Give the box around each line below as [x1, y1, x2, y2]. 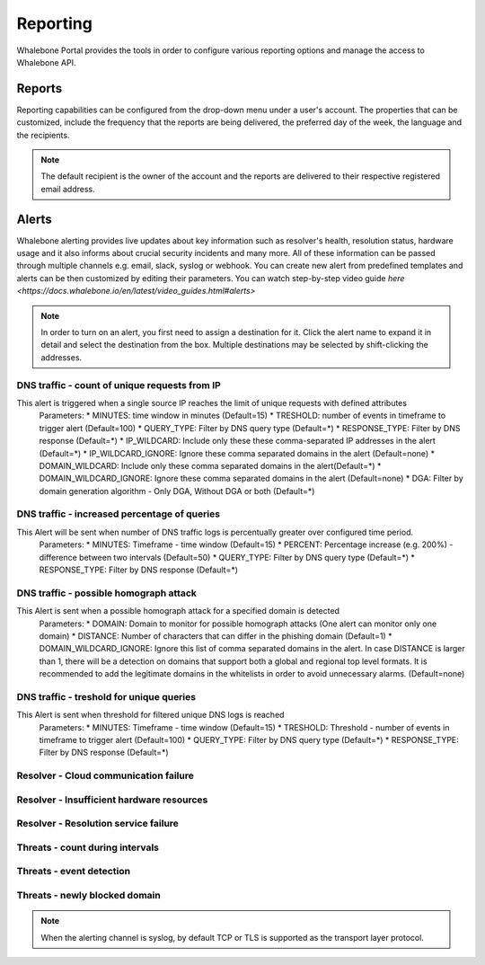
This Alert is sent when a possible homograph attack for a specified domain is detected [16, 606, 340, 616]
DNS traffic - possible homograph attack [16, 587, 198, 599]
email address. [40, 183, 96, 194]
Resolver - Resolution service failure [16, 818, 180, 830]
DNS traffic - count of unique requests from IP [16, 378, 222, 391]
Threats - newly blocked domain [16, 890, 161, 901]
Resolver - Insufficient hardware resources [16, 793, 208, 806]
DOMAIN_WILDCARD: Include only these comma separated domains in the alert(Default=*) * [39, 460, 382, 471]
